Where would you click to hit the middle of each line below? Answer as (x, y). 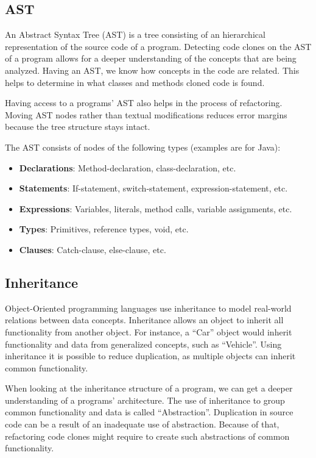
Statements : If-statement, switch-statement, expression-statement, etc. (153, 188)
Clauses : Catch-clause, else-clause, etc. (93, 249)
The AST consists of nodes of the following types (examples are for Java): (143, 147)
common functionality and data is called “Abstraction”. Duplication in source (149, 412)
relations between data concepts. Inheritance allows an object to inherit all (144, 320)
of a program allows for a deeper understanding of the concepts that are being (151, 58)
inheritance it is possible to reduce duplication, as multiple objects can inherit (150, 356)
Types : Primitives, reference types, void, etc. (104, 229)
